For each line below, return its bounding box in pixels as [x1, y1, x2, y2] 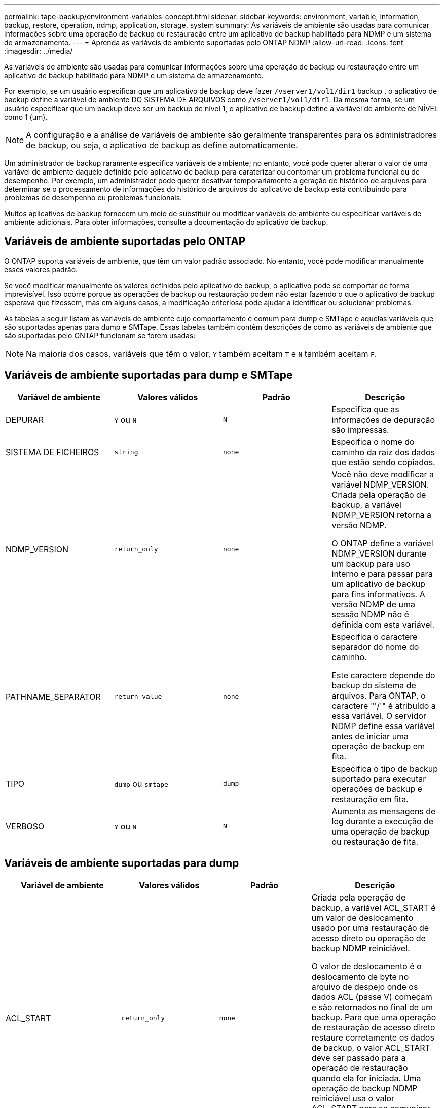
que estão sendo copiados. [331, 457, 435, 467]
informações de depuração [331, 414, 435, 425]
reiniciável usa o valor [311, 1093, 395, 1103]
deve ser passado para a [311, 1052, 406, 1063]
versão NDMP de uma [331, 599, 415, 609]
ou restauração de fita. [331, 836, 419, 847]
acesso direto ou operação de [311, 932, 426, 943]
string [114, 448, 138, 456]
